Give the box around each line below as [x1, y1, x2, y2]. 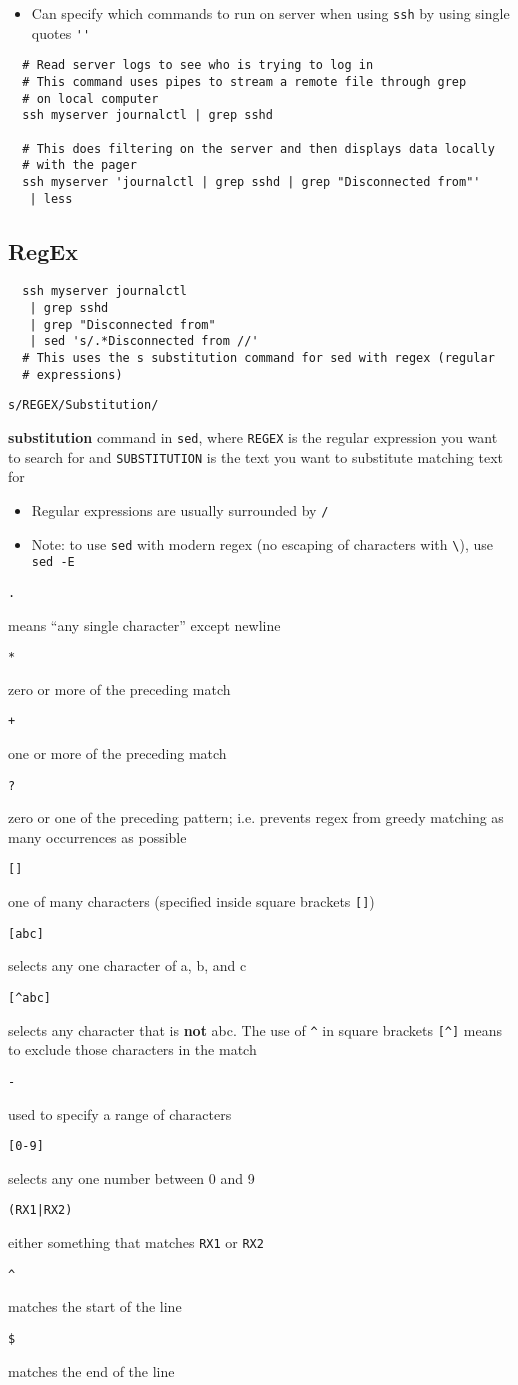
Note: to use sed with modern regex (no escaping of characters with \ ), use [31, 533, 493, 554]
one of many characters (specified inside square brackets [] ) [8, 891, 375, 912]
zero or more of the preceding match [8, 678, 231, 699]
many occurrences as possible [8, 826, 187, 847]
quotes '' [31, 22, 91, 43]
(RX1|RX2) [8, 1203, 73, 1218]
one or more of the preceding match [8, 743, 227, 764]
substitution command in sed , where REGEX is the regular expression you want [8, 427, 498, 448]
